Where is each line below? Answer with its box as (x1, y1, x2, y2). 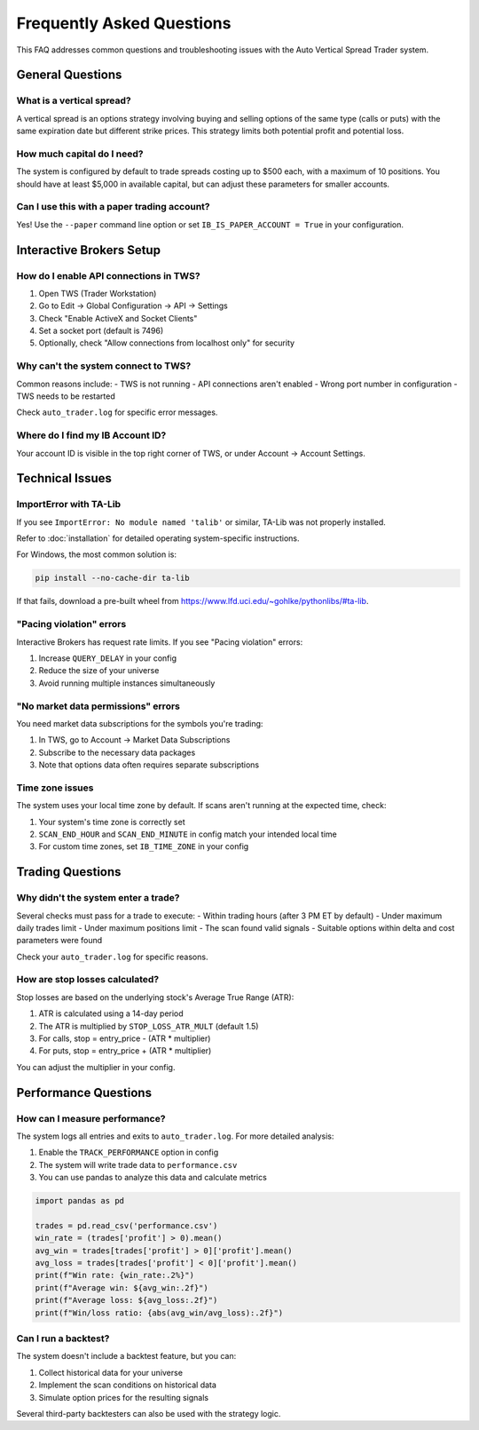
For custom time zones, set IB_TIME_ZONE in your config (38, 841, 249, 852)
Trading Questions (16, 864, 122, 879)
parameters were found (16, 935, 103, 946)
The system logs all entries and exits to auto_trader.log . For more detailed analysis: (16, 1131, 334, 1141)
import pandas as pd (35, 1196, 124, 1206)
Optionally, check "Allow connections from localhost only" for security (38, 338, 295, 348)
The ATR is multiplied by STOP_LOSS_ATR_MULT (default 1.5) (38, 1021, 259, 1031)
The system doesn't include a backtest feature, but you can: (16, 1351, 237, 1362)
